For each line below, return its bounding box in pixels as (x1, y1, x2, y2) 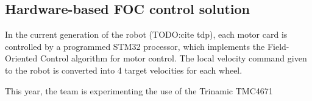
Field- (267, 40, 289, 52)
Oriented (5, 52, 38, 64)
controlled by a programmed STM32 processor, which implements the (5, 40, 265, 52)
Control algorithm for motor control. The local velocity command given (40, 52, 307, 64)
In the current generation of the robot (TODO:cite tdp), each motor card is (5, 28, 288, 41)
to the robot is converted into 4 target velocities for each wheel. (5, 63, 243, 76)
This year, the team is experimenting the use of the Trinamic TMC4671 (5, 84, 273, 97)
